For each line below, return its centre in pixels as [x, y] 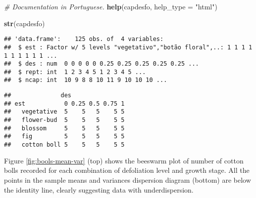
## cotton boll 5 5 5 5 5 [64, 145]
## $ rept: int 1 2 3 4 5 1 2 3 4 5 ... [75, 72]
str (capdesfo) [25, 23]
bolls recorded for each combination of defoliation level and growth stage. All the [127, 170]
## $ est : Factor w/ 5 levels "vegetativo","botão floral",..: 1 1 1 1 [128, 47]
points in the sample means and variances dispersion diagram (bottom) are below [128, 179]
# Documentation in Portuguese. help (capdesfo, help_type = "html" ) [111, 6]
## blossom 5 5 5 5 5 [64, 128]
